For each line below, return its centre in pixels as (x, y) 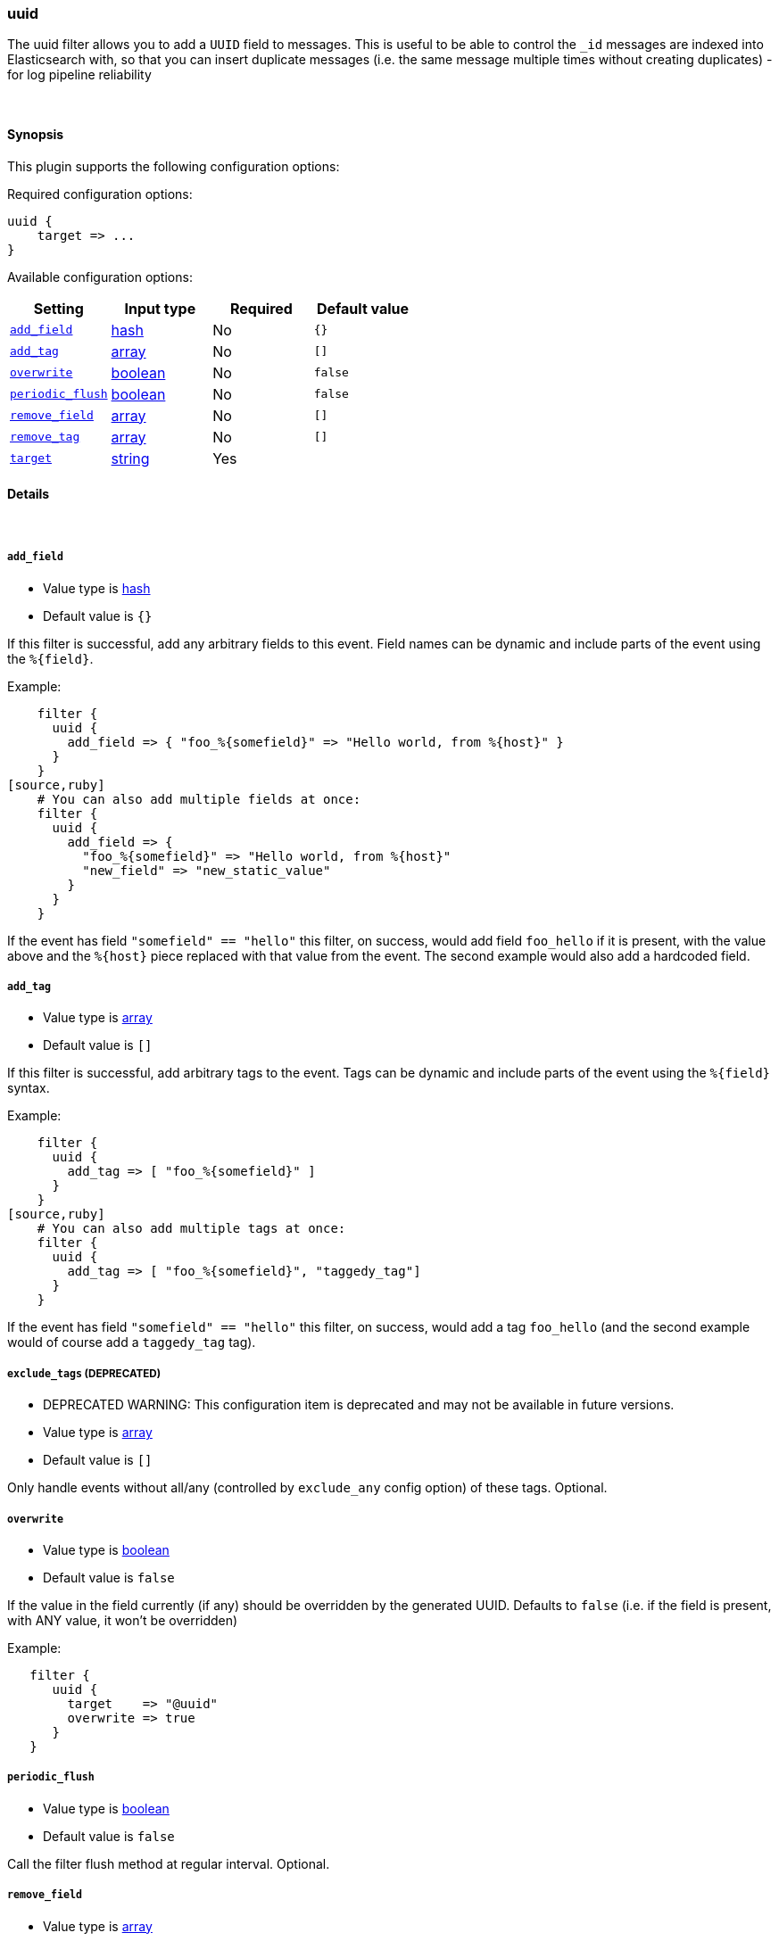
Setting (58, 308)
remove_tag (45, 437)
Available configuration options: (100, 277)
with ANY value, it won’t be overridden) (123, 1620)
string (130, 458)
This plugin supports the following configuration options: (174, 166)
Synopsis (36, 134)
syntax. (29, 1088)
